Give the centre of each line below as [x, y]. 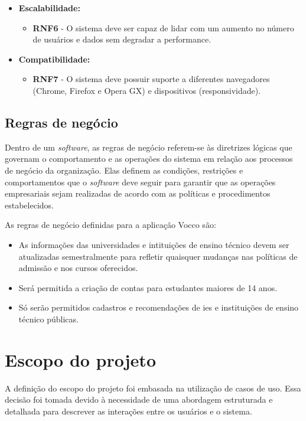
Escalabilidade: [49, 8]
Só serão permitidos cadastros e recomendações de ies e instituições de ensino [159, 307]
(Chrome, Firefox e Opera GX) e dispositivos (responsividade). [147, 90]
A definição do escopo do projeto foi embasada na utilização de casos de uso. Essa [153, 388]
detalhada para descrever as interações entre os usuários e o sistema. [128, 411]
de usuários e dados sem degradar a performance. [122, 39]
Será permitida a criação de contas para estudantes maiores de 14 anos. [148, 287]
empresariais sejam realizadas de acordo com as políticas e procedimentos [138, 193]
